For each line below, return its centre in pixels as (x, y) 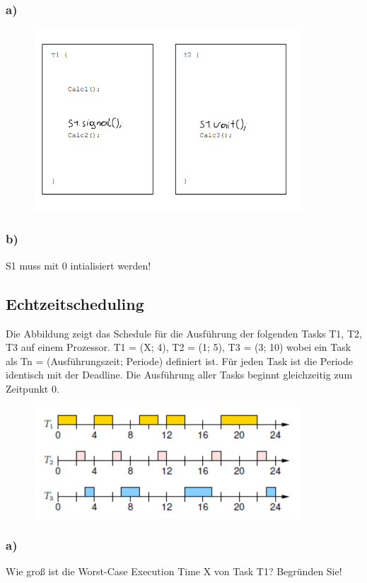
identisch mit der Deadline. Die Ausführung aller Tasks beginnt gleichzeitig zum (179, 375)
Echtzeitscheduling (75, 303)
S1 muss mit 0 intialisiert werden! (78, 265)
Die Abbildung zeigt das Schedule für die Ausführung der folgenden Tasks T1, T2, (184, 333)
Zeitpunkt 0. (33, 388)
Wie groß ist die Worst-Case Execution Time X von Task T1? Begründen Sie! (174, 571)
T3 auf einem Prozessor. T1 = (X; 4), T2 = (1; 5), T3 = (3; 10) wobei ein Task (179, 347)
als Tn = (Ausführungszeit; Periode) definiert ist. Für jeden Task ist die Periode (179, 360)
